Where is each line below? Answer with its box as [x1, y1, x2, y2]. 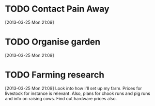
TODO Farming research [5, 69, 105, 80]
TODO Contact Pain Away [5, 3, 110, 15]
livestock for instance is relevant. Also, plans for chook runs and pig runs [5, 91, 151, 96]
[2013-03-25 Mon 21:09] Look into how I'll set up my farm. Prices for [5, 85, 142, 91]
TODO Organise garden [5, 36, 101, 47]
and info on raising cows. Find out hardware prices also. [5, 95, 117, 101]
